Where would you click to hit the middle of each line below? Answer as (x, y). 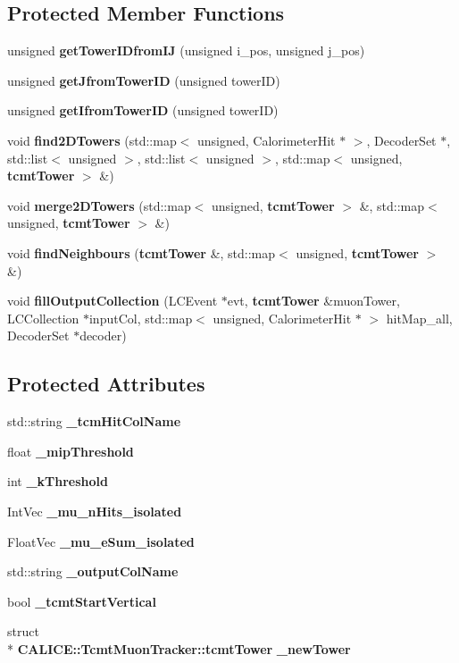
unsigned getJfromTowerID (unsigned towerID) (144, 80)
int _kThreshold (58, 481)
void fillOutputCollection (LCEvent (113, 301)
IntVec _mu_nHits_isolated (95, 511)
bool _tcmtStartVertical (82, 601)
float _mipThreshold (71, 451)
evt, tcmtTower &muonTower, (313, 301)
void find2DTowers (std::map (92, 140)
